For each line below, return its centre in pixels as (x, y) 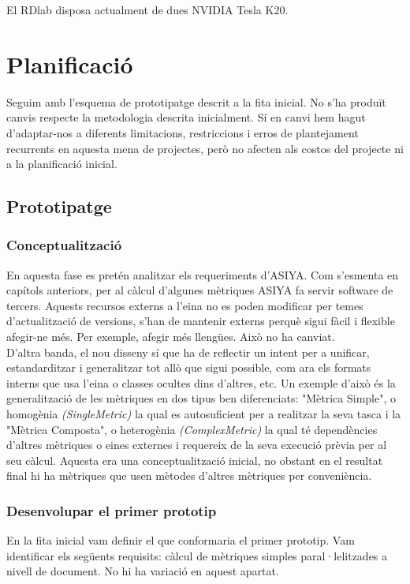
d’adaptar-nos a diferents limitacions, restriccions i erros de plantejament (183, 132)
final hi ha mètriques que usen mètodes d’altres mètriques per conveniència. (189, 475)
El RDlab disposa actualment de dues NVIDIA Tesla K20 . (147, 9)
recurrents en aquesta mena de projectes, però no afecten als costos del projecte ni (205, 148)
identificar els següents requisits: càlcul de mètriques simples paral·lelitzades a (197, 555)
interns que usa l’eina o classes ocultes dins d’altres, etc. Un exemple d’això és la (201, 382)
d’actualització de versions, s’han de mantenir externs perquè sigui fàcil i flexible (201, 321)
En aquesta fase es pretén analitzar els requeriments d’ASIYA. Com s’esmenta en (203, 274)
